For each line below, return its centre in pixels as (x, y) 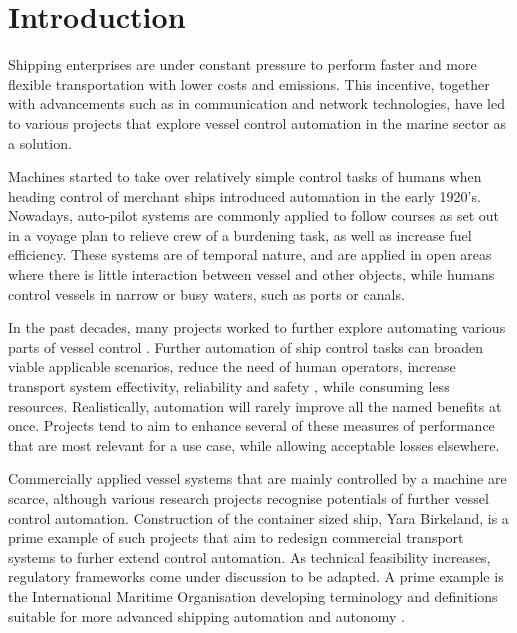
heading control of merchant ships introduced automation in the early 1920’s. (244, 195)
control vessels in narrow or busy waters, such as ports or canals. (206, 293)
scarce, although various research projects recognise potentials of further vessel (248, 498)
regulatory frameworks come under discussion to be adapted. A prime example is (256, 576)
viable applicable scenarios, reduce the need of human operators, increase (232, 366)
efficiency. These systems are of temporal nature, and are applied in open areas (250, 254)
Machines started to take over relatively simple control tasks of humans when (245, 176)
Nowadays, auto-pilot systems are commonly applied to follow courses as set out (254, 215)
